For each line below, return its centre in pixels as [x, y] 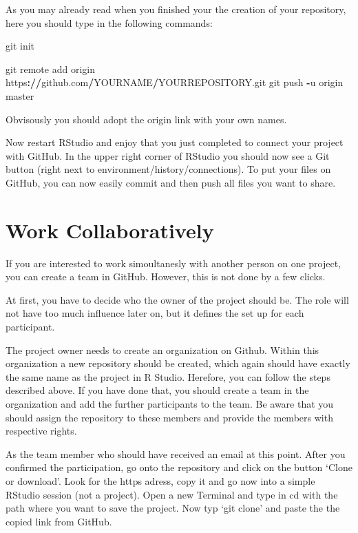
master [20, 95]
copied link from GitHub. [59, 521]
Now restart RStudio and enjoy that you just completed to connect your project [175, 142]
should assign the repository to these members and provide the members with [169, 417]
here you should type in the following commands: [109, 22]
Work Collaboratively [110, 230]
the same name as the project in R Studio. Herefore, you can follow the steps [168, 376]
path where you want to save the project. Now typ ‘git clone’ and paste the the [173, 508]
